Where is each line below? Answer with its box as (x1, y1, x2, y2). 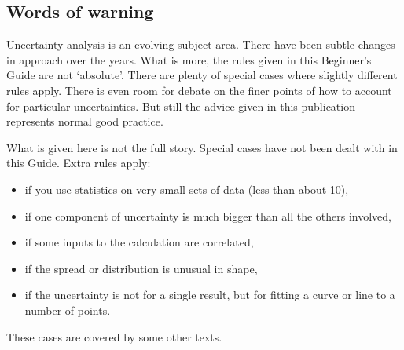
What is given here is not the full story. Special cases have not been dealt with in (6, 139, 398, 155)
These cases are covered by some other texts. (6, 328, 222, 345)
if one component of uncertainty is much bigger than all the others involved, (24, 207, 391, 224)
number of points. (24, 301, 111, 318)
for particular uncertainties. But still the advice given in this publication (6, 97, 355, 114)
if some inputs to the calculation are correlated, (24, 234, 254, 250)
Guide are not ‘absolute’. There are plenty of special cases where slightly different (6, 67, 398, 83)
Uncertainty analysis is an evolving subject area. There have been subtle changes (6, 36, 395, 53)
